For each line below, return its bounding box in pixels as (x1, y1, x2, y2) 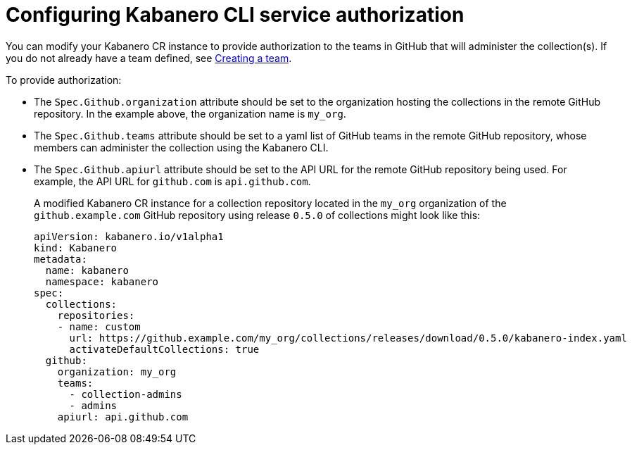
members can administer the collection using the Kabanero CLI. (34, 141, 329, 154)
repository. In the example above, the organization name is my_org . (34, 107, 346, 120)
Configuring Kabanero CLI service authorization (6, 3, 464, 27)
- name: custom (57, 320, 141, 332)
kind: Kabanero (34, 242, 118, 254)
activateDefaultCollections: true (69, 343, 260, 355)
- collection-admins (69, 388, 182, 400)
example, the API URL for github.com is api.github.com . (34, 175, 311, 187)
